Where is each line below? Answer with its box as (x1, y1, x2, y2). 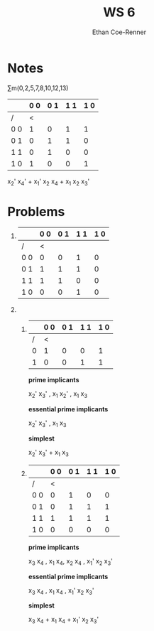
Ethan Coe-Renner (92, 28, 147, 36)
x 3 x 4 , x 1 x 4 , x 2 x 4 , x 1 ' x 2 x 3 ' (28, 556, 114, 567)
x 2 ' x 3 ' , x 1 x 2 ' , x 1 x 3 (28, 389, 87, 400)
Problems (7, 203, 65, 220)
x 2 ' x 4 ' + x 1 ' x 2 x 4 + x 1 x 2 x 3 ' (7, 177, 90, 187)
